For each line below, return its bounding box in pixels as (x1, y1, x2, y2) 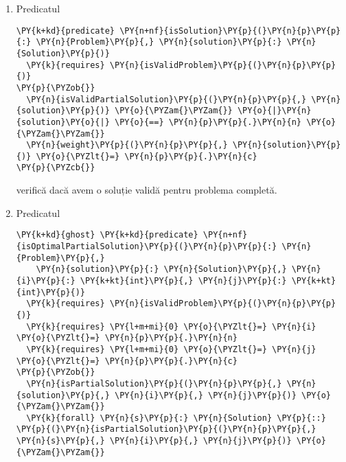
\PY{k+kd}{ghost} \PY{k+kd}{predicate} (16, 230, 198, 240)
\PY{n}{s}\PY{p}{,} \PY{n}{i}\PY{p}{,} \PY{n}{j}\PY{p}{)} (16, 436, 292, 446)
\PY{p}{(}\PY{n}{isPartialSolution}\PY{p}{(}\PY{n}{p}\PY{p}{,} (16, 424, 316, 435)
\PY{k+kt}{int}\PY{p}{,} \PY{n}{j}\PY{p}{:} (80, 275, 287, 286)
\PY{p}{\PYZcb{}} (16, 163, 95, 173)
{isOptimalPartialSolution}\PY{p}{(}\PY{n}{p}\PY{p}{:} (16, 241, 277, 251)
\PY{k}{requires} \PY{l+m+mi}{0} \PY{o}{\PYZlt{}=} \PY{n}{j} (26, 344, 316, 354)
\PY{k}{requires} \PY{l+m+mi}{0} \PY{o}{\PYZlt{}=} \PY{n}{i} (26, 321, 316, 332)
